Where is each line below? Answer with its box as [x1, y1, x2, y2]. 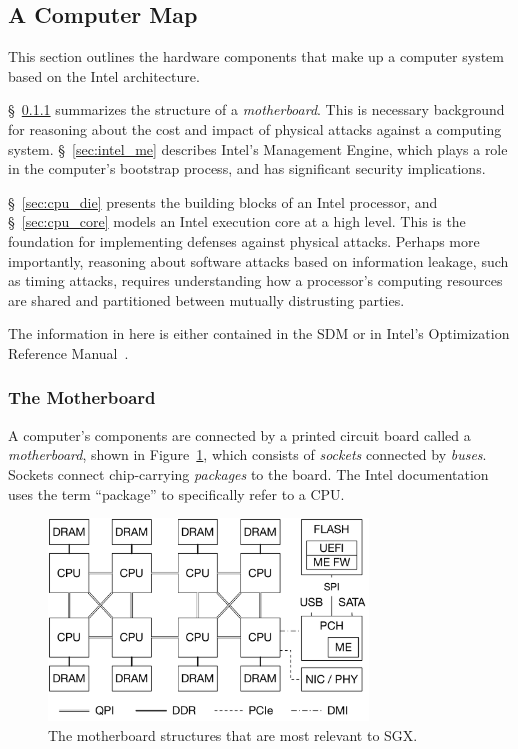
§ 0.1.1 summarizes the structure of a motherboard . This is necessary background [8, 99, 505, 120]
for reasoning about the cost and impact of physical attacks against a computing [8, 118, 502, 139]
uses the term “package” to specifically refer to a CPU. [8, 483, 345, 504]
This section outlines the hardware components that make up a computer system [8, 46, 504, 67]
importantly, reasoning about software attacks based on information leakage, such [8, 250, 509, 271]
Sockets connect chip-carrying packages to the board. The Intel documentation [8, 463, 489, 484]
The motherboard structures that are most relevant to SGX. [48, 724, 418, 745]
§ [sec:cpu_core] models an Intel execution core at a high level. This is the [8, 211, 466, 232]
